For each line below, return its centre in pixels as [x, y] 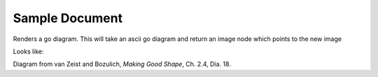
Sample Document [68, 18]
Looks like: [29, 51]
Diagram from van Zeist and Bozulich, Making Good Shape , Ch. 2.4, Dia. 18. [122, 64]
